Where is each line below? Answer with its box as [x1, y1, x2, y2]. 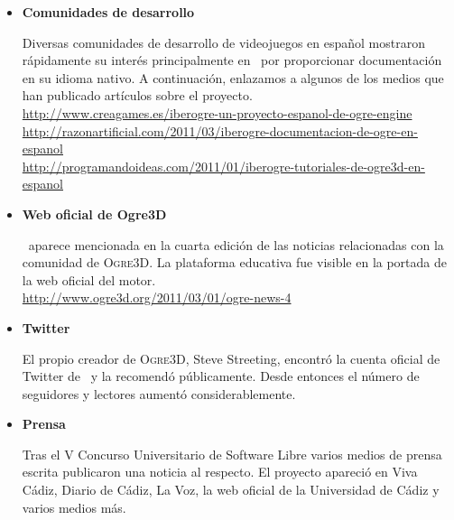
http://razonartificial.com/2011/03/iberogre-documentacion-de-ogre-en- [22, 121, 418, 140]
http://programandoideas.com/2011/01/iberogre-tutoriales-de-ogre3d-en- [22, 156, 425, 175]
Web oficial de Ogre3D [22, 204, 167, 223]
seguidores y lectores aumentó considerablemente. [22, 384, 296, 403]
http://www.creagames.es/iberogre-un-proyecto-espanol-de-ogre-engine [22, 103, 412, 122]
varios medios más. [22, 497, 126, 516]
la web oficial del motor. [22, 270, 156, 289]
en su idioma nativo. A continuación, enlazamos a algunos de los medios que [22, 68, 444, 87]
